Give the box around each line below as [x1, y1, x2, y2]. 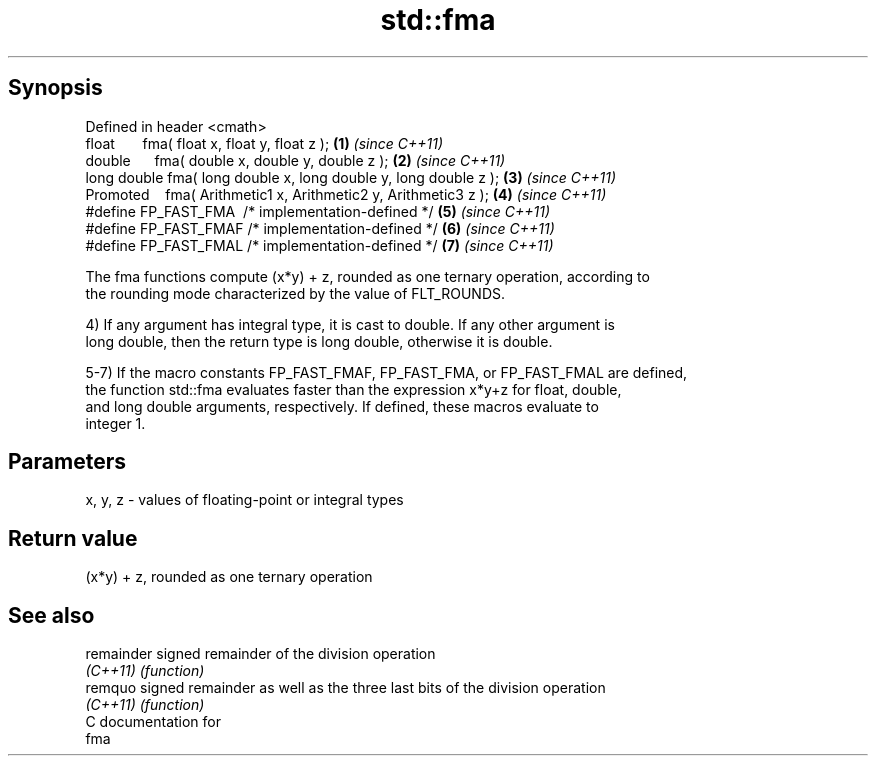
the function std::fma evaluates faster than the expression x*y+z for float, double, [85, 380, 622, 398]
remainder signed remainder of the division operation [85, 645, 436, 663]
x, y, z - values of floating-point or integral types [85, 491, 404, 509]
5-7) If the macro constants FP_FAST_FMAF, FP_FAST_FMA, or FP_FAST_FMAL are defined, [85, 363, 688, 381]
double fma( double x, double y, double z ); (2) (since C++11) [85, 151, 506, 169]
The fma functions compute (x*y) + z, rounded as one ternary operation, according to [85, 267, 650, 285]
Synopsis [8, 75, 103, 101]
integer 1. [85, 414, 146, 432]
